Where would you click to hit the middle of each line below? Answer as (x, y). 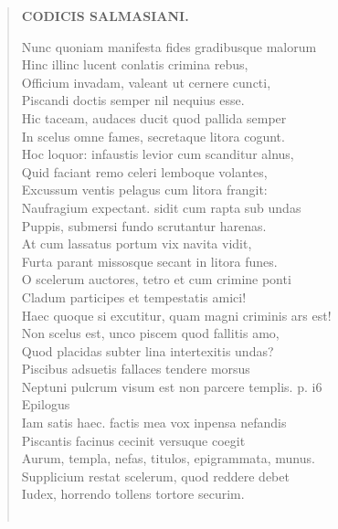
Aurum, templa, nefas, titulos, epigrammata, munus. (168, 458)
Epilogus (46, 404)
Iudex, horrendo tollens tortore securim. (133, 494)
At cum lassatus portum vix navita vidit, (137, 243)
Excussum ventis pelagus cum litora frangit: (144, 190)
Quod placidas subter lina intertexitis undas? (148, 350)
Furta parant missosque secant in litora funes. (149, 261)
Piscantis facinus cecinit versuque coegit (133, 440)
